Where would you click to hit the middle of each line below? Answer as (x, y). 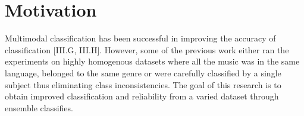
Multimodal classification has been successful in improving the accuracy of (140, 38)
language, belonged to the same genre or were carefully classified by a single (143, 72)
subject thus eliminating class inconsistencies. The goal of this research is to (143, 84)
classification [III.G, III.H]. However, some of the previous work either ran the (147, 49)
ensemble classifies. (39, 107)
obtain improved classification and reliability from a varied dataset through (142, 96)
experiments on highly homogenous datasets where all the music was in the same (152, 61)
